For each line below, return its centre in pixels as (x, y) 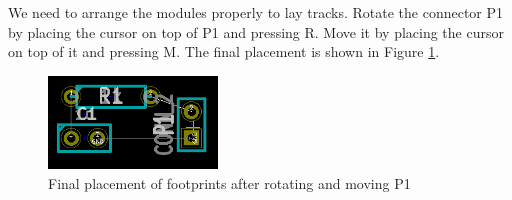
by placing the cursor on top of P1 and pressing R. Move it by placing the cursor (256, 31)
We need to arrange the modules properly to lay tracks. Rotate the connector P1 (256, 12)
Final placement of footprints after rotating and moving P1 (229, 182)
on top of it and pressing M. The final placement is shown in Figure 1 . (224, 51)
